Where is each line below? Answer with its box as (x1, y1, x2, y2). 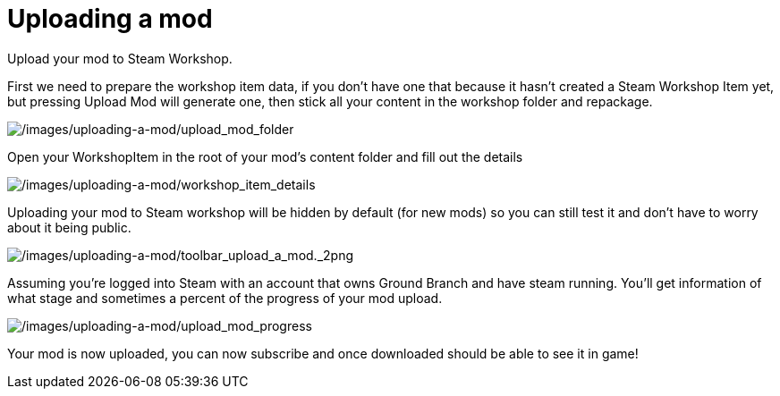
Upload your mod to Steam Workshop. (7, 50, 233, 66)
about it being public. (7, 219, 131, 235)
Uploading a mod (7, 4, 213, 34)
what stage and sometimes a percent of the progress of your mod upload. (7, 290, 443, 306)
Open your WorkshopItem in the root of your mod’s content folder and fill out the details (7, 148, 523, 164)
